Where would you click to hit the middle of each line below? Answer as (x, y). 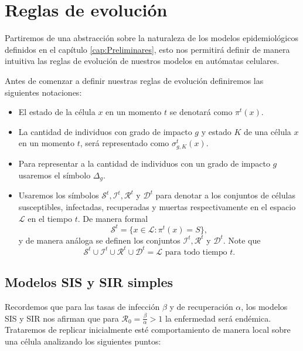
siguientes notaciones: (43, 92)
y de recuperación (201, 307)
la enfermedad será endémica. (218, 318)
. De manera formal (113, 218)
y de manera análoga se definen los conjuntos (99, 240)
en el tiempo (50, 218)
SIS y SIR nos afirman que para (62, 318)
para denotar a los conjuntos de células (225, 195)
